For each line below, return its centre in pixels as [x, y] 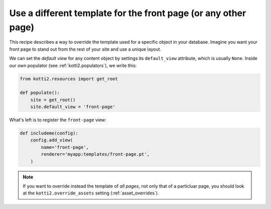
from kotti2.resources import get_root [69, 79]
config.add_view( [52, 140]
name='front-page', [65, 147]
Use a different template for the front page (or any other [128, 13]
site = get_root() [53, 100]
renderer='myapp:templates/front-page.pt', [95, 154]
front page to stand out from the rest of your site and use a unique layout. [85, 49]
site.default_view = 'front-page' [73, 107]
